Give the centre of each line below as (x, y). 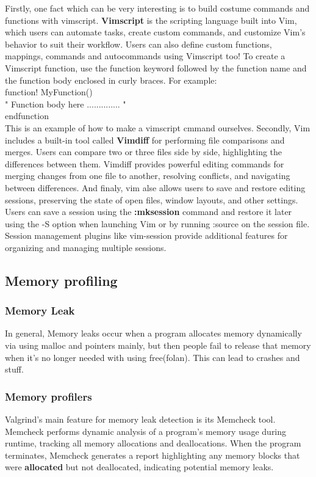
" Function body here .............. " (66, 104)
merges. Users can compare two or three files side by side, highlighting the (144, 152)
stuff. (14, 369)
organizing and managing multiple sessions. (86, 247)
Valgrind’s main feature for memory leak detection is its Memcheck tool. (140, 419)
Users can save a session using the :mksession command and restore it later (149, 212)
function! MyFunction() (49, 92)
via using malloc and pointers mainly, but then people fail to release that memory (158, 345)
